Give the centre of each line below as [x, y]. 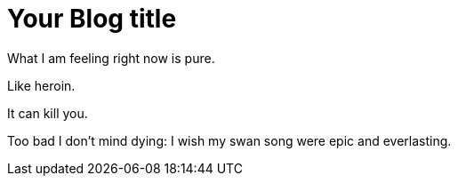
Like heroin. [41, 85]
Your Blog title [92, 19]
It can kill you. [48, 113]
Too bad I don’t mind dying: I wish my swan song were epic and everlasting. [229, 140]
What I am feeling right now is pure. [111, 58]
